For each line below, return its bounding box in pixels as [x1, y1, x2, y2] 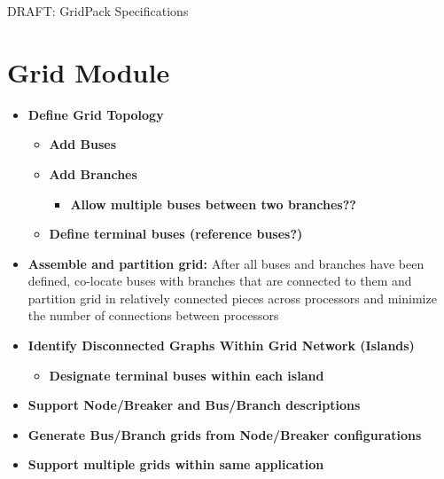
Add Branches [49, 164, 137, 183]
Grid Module [7, 53, 170, 90]
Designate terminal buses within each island [49, 365, 324, 384]
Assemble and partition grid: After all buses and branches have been [27, 254, 425, 272]
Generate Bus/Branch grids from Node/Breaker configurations [27, 425, 422, 444]
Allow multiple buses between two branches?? [70, 194, 356, 213]
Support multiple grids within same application [27, 455, 324, 474]
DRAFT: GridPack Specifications [7, 2, 189, 20]
